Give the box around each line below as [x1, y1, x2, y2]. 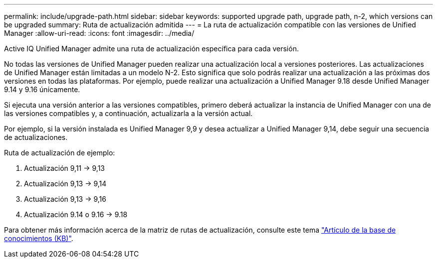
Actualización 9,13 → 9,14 [24, 179, 107, 188]
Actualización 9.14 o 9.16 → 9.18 [24, 210, 128, 219]
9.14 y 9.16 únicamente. [4, 85, 80, 94]
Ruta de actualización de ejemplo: [4, 148, 115, 157]
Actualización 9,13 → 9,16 [24, 195, 106, 203]
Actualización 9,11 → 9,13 [24, 164, 105, 172]
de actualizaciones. [4, 133, 68, 141]
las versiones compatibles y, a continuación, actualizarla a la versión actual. [4, 109, 253, 118]
